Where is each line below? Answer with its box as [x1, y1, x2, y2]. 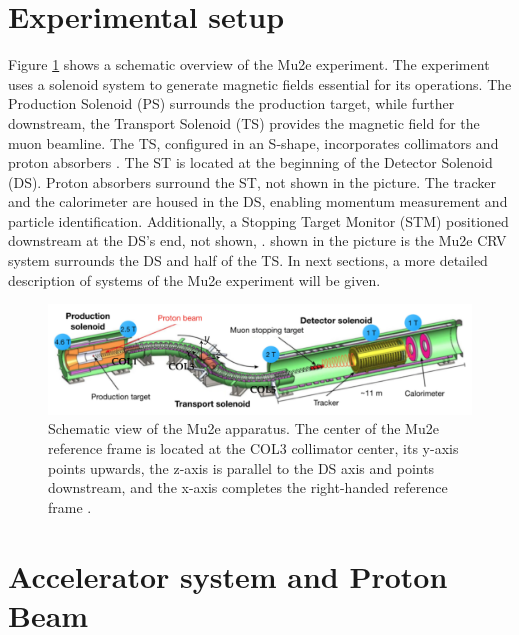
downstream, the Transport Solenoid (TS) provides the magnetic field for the [8, 112, 480, 133]
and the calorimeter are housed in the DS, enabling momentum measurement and [8, 191, 508, 212]
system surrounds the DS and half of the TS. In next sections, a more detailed [8, 250, 488, 271]
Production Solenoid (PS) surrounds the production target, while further [8, 93, 455, 114]
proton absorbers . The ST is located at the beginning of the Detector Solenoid [8, 152, 493, 173]
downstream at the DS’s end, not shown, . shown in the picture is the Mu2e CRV [8, 230, 507, 251]
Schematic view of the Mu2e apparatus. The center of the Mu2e [48, 418, 439, 439]
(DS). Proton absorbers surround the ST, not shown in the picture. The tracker [8, 171, 496, 192]
